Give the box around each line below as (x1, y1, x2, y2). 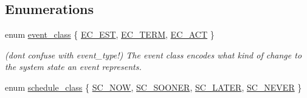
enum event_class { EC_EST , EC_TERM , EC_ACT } (5, 28, 215, 41)
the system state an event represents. (5, 60, 142, 73)
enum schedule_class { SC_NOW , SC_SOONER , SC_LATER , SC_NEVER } (5, 80, 302, 93)
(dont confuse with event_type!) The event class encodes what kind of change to (5, 48, 302, 61)
